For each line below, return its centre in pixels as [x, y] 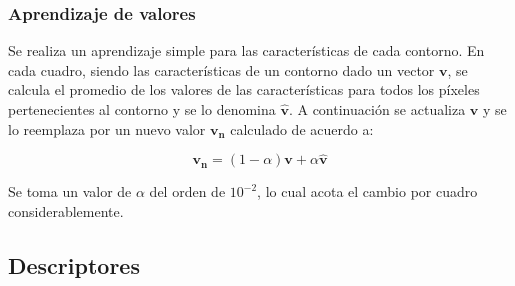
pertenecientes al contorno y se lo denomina [142, 109]
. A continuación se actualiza [377, 109]
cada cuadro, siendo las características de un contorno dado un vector [221, 69]
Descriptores [74, 264]
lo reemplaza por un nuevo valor [107, 128]
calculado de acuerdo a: [302, 128]
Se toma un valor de [70, 191]
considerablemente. [66, 211]
